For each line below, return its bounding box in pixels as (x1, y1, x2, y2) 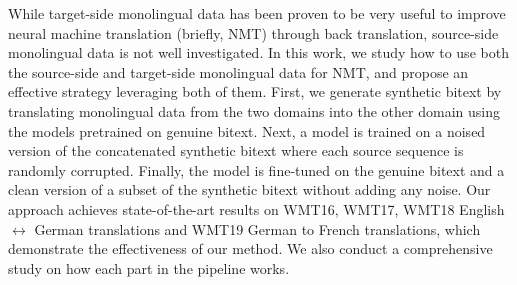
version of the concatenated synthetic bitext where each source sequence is (8, 140, 464, 161)
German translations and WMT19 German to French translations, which (34, 218, 481, 239)
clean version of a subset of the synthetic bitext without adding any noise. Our (8, 179, 491, 200)
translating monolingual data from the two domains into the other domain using (8, 100, 500, 121)
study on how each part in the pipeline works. (8, 257, 290, 278)
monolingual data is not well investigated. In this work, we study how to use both (8, 42, 509, 63)
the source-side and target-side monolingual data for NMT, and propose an (8, 61, 469, 82)
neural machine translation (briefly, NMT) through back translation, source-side (8, 22, 499, 43)
